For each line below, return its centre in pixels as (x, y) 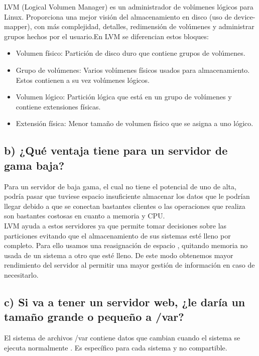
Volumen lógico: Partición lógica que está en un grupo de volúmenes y (124, 97)
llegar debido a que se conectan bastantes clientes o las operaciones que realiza (125, 206)
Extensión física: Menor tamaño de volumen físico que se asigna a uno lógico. (135, 123)
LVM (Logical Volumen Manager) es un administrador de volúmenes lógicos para (129, 7)
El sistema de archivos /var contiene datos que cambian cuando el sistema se (122, 338)
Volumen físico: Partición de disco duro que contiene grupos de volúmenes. (131, 53)
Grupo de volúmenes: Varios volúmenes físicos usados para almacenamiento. (133, 70)
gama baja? (34, 165)
